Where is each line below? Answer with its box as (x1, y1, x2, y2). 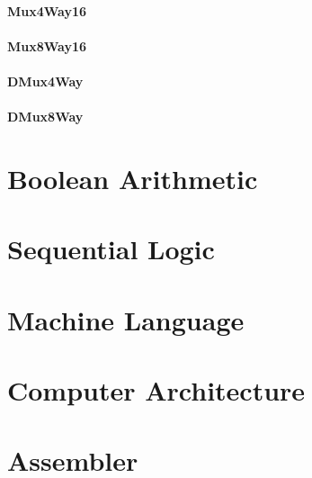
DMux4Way (7, 71, 84, 90)
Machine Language (7, 301, 245, 338)
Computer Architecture (7, 372, 306, 409)
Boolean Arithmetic (7, 159, 258, 196)
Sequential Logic (7, 230, 215, 267)
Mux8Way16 (7, 36, 87, 55)
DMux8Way (7, 107, 84, 126)
